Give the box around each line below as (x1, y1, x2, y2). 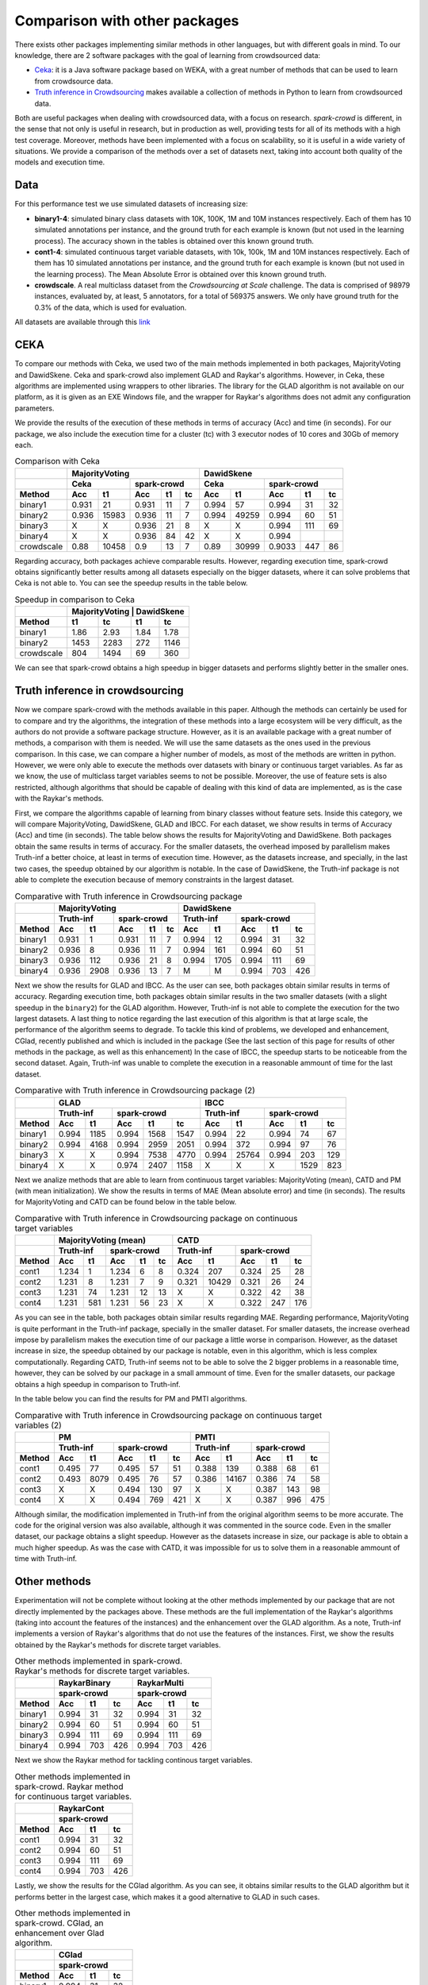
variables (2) (14, 1420, 63, 1431)
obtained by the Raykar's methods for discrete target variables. (14, 1640, 221, 1649)
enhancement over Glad (14, 1928, 105, 1939)
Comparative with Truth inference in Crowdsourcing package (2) (14, 1085, 255, 1096)
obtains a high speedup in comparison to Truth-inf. (14, 1379, 181, 1389)
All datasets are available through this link (14, 318, 151, 327)
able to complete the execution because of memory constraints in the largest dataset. (14, 874, 295, 885)
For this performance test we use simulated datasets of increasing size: (14, 199, 249, 209)
